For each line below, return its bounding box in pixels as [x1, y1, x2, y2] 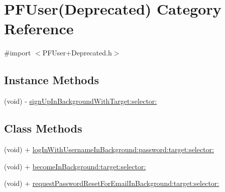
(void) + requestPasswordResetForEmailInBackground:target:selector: [4, 178, 219, 188]
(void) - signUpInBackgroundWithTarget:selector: [4, 96, 157, 106]
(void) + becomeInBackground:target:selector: [4, 161, 146, 171]
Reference [4, 18, 74, 39]
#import [4, 47, 31, 58]
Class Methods [4, 120, 82, 136]
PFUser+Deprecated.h [42, 47, 112, 58]
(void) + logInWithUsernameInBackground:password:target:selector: [4, 144, 214, 154]
